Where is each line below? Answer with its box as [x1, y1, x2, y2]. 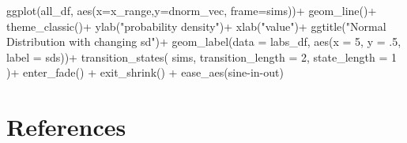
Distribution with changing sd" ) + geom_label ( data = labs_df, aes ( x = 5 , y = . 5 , [6, 33, 401, 50]
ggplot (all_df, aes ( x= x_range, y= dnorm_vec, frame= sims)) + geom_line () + [6, 2, 377, 18]
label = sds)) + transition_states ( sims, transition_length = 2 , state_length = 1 [6, 48, 398, 65]
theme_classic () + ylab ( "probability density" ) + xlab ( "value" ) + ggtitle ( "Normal [6, 17, 386, 34]
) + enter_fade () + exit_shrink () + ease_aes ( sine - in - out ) [6, 64, 284, 81]
